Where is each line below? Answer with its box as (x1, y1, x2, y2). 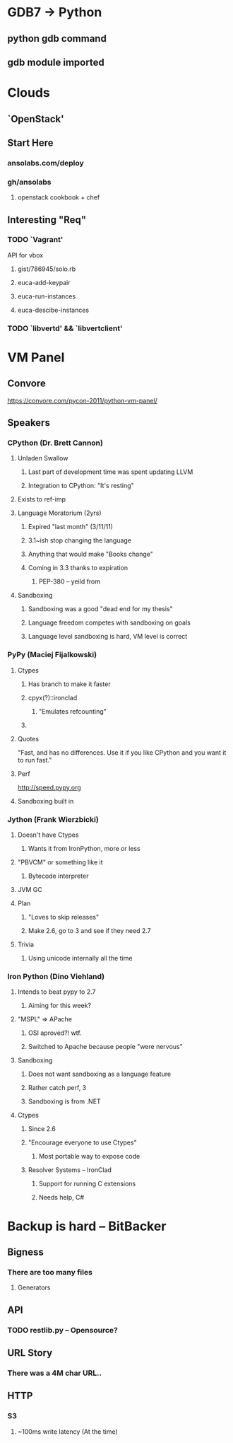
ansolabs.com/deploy (7, 158, 85, 168)
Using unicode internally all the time (28, 954, 133, 963)
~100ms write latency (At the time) (17, 1427, 118, 1436)
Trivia (17, 940, 34, 949)
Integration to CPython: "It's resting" (28, 482, 134, 490)
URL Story (7, 1347, 53, 1359)
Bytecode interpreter (28, 871, 89, 881)
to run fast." (17, 755, 52, 764)
